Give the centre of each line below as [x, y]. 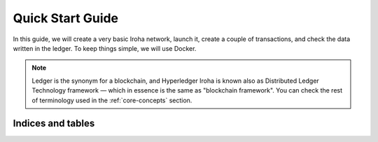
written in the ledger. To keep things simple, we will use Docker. [105, 48]
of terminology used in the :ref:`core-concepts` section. [112, 100]
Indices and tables [54, 124]
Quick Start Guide [66, 18]
